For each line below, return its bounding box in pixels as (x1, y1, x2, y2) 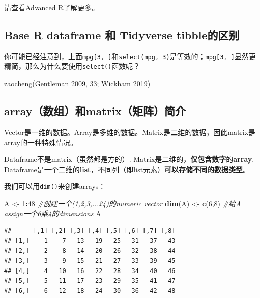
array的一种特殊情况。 (4, 137, 77, 147)
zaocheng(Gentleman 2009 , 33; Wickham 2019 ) (4, 78, 151, 89)
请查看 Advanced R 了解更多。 (4, 2, 99, 12)
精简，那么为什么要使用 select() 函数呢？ (4, 61, 140, 71)
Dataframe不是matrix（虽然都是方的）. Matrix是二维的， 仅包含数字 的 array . (4, 154, 254, 165)
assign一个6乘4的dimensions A (4, 208, 101, 219)
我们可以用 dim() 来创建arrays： (4, 181, 106, 192)
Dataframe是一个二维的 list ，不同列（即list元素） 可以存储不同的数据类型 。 (4, 164, 250, 174)
